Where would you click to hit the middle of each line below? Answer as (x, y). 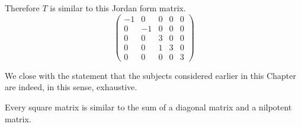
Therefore (22, 8)
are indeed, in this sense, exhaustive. (71, 87)
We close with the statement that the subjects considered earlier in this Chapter (150, 75)
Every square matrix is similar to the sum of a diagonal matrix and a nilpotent (148, 107)
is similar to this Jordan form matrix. (118, 8)
